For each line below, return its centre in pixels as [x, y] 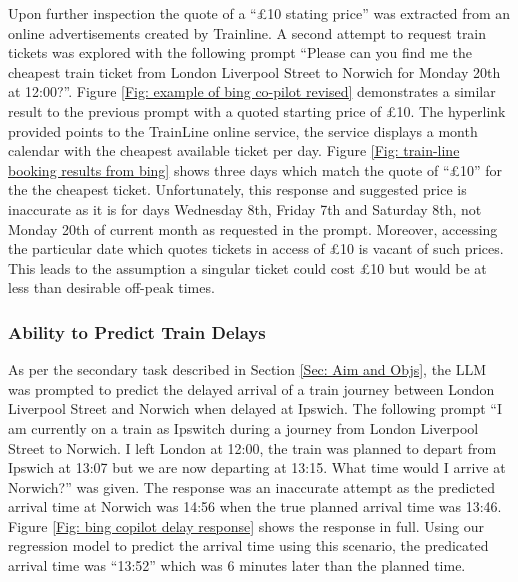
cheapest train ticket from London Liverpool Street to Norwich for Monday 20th [254, 71]
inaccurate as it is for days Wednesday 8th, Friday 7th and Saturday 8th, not [245, 208]
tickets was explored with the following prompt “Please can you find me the [240, 52]
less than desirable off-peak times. [111, 287]
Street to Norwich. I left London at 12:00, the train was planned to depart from [252, 447]
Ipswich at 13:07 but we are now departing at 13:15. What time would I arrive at [257, 467]
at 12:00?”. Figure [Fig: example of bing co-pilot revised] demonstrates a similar [252, 91]
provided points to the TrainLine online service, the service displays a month [243, 130]
